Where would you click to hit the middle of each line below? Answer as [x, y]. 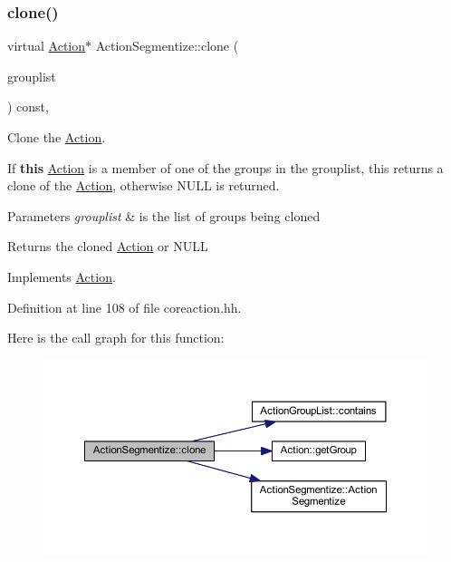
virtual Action [47, 46]
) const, [28, 107]
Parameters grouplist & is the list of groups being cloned [164, 215]
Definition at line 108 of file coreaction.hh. [125, 307]
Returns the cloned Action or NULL [108, 246]
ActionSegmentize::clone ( [167, 46]
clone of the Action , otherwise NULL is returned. [144, 185]
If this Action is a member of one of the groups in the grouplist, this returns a [225, 167]
